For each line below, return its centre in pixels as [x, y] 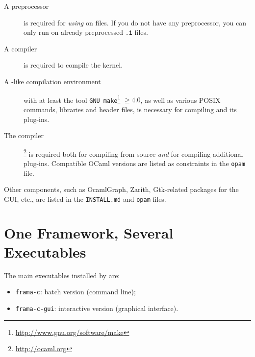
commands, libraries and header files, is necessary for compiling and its [130, 109]
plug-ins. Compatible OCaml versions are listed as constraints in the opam [134, 163]
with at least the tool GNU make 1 [72, 99]
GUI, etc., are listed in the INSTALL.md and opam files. [85, 199]
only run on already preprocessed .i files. [86, 32]
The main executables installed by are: [62, 275]
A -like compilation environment [52, 82]
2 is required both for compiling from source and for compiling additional [133, 153]
